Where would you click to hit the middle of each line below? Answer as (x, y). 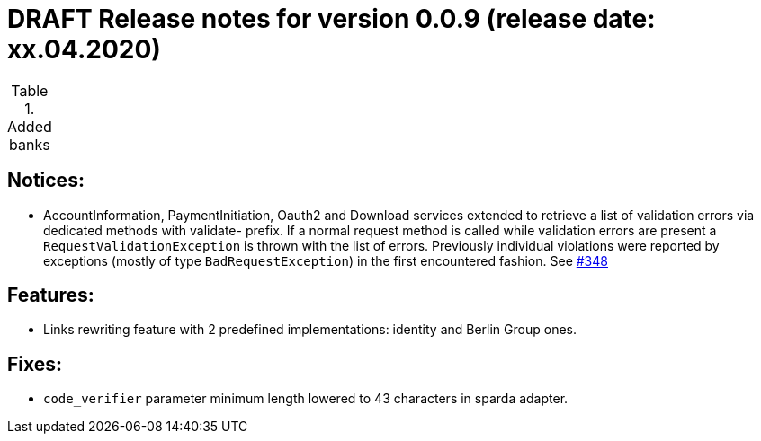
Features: (51, 295)
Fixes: (35, 364)
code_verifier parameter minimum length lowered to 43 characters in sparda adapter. (306, 399)
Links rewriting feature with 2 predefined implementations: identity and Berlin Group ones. (310, 330)
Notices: (46, 181)
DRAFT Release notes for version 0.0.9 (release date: (331, 19)
